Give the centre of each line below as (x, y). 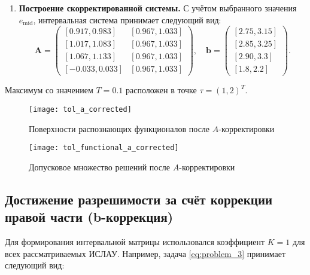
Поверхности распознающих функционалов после (119, 128)
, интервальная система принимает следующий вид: (127, 19)
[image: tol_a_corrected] (80, 109)
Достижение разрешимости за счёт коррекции (139, 199)
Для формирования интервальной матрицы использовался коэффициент (135, 242)
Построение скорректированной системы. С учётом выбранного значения (158, 8)
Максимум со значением (49, 90)
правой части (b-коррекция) (89, 217)
